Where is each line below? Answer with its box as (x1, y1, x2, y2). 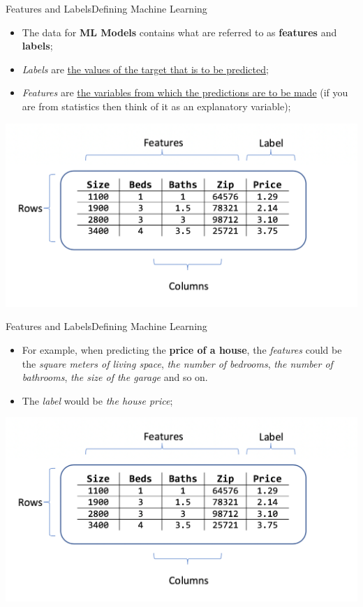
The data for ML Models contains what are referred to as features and (22, 24, 337, 39)
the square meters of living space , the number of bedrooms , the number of (22, 356, 333, 370)
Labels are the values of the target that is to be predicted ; (22, 61, 269, 76)
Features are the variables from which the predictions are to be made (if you (22, 85, 348, 100)
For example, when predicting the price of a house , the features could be (22, 343, 342, 357)
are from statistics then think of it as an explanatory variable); (22, 98, 291, 113)
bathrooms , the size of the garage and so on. (22, 370, 208, 384)
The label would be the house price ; (22, 393, 173, 407)
